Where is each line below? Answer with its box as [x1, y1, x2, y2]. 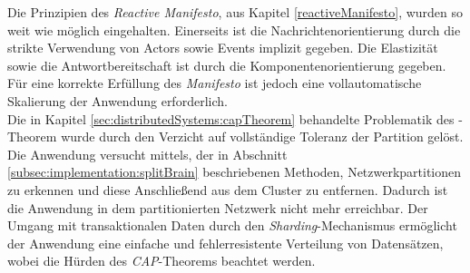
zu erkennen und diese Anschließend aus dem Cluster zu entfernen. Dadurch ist [7, 180, 448, 199]
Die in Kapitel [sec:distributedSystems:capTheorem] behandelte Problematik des [7, 109, 455, 128]
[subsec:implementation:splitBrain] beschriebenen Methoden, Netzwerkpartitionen [7, 162, 462, 181]
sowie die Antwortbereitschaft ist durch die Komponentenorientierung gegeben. [7, 55, 446, 74]
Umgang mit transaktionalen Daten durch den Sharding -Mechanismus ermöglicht [7, 216, 457, 235]
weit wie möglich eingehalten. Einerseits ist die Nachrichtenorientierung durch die [7, 20, 461, 39]
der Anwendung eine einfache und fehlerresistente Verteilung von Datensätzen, [7, 233, 444, 252]
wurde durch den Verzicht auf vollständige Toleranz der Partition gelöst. [61, 127, 464, 146]
